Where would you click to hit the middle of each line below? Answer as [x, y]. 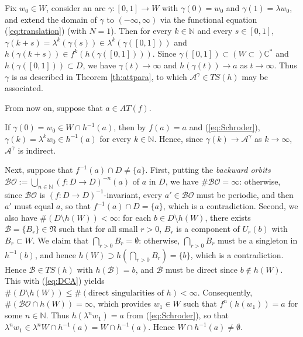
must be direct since [202, 269]
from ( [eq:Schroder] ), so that [178, 315]
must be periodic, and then [245, 194]
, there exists [228, 217]
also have [21, 217]
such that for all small [98, 229]
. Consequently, [225, 292]
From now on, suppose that [54, 107]
